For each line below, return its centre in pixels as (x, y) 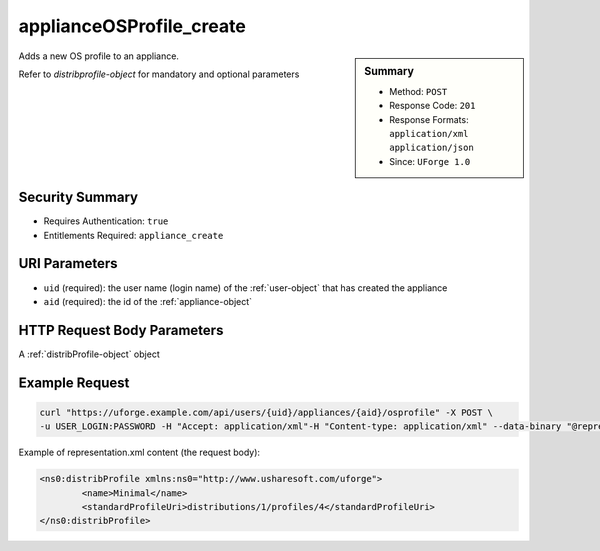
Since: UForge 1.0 (430, 161)
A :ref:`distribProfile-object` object (89, 354)
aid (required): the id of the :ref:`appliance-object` (148, 301)
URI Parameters (68, 263)
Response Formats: (429, 119)
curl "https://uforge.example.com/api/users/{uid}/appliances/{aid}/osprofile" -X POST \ (266, 412)
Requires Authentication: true (106, 221)
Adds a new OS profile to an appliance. (99, 56)
